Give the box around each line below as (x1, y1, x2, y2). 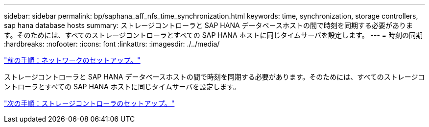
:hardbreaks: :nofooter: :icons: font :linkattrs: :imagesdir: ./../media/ (4, 40, 220, 48)
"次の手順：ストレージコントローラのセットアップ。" (4, 99, 175, 107)
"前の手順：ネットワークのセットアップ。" (4, 56, 141, 64)
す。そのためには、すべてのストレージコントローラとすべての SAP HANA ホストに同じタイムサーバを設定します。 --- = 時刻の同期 (4, 31, 423, 39)
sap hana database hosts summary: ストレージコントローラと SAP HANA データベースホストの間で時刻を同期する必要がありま (4, 21, 413, 29)
